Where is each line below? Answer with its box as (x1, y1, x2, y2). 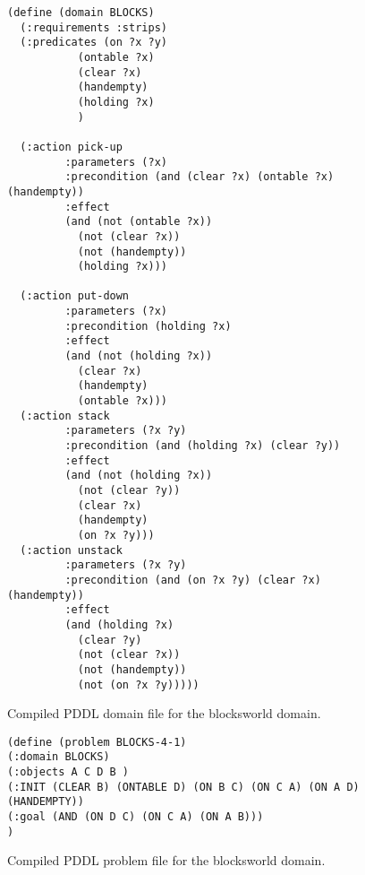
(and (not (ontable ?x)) (64, 215, 213, 229)
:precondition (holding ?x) (64, 319, 232, 333)
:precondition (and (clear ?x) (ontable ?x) (64, 170, 335, 184)
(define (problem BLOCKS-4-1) (7, 735, 187, 749)
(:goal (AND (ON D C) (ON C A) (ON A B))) (7, 810, 264, 824)
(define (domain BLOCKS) (7, 6, 155, 19)
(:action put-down (20, 290, 130, 303)
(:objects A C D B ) (7, 766, 130, 779)
